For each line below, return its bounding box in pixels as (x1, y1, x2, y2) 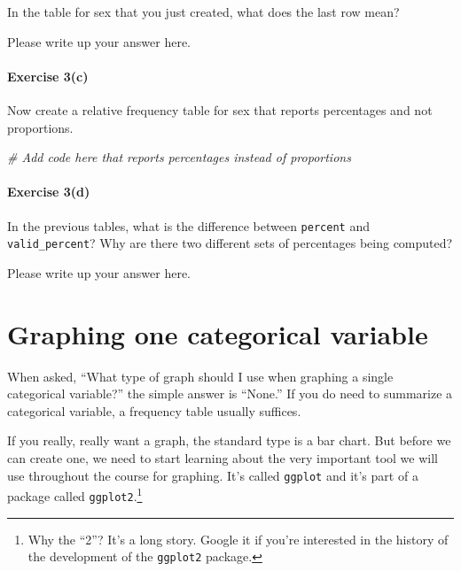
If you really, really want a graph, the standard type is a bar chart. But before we (7, 431, 451, 450)
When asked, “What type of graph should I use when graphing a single (7, 367, 394, 385)
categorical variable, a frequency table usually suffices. (7, 401, 301, 420)
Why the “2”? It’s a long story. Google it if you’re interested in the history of (27, 529, 449, 548)
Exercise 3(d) (7, 182, 90, 201)
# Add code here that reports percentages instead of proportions (7, 148, 351, 166)
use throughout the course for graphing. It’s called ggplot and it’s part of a (7, 466, 418, 484)
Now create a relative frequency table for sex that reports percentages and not (7, 100, 433, 119)
